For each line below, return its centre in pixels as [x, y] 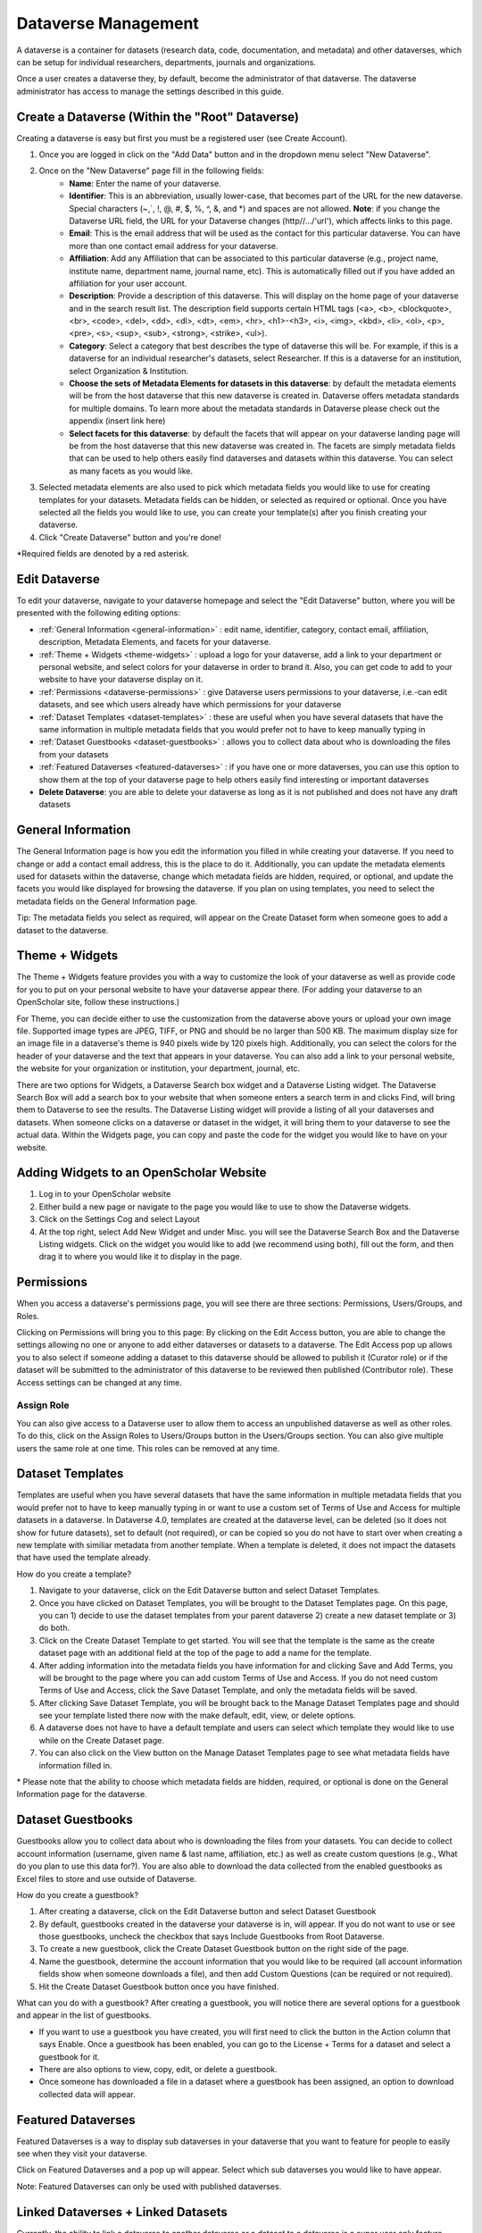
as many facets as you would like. [131, 471]
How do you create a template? [74, 1574]
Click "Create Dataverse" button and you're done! [130, 537]
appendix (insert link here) [117, 421]
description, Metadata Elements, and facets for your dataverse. [155, 642]
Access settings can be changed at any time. [99, 1382]
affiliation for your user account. [128, 283]
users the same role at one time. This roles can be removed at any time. [148, 1448]
